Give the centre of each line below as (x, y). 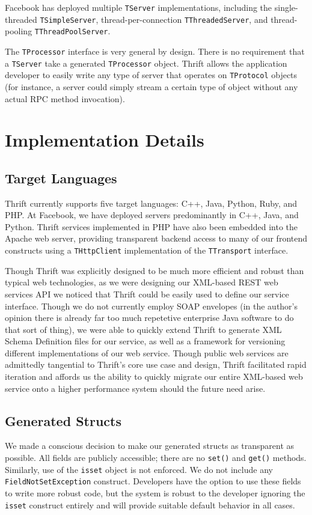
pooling (19, 31)
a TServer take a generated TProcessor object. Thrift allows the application (146, 63)
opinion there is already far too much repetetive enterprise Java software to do (149, 318)
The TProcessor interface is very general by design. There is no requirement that (155, 51)
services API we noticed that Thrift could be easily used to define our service (147, 294)
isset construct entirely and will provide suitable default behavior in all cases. (150, 504)
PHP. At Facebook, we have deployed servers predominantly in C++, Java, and (152, 215)
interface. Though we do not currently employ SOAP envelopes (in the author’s (151, 306)
